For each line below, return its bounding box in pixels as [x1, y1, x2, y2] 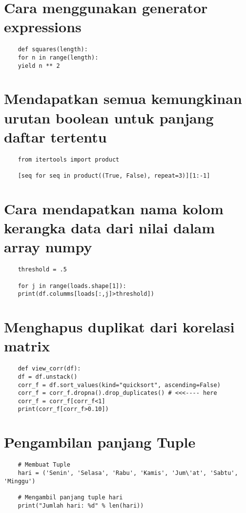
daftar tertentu [4, 126, 107, 146]
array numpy [4, 237, 92, 257]
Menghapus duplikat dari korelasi [4, 317, 235, 337]
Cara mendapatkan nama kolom [4, 198, 224, 218]
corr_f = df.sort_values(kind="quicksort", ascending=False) [18, 381, 221, 389]
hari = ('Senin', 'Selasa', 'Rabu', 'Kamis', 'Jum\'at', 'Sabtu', [18, 469, 238, 476]
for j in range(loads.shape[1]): [18, 282, 126, 289]
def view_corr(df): [18, 365, 81, 372]
